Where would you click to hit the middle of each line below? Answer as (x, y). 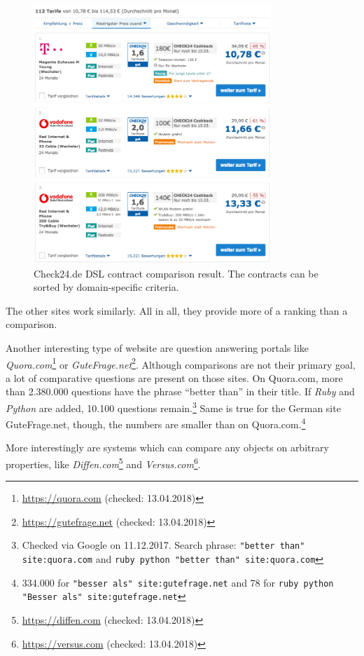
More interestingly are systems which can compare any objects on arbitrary (167, 447)
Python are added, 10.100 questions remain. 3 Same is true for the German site (173, 406)
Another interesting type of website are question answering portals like (157, 347)
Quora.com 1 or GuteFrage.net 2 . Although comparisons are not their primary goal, (181, 363)
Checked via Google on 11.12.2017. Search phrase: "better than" (163, 545)
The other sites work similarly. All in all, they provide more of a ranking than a (177, 310)
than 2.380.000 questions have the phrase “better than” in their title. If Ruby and (180, 391)
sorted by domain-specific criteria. (106, 287)
